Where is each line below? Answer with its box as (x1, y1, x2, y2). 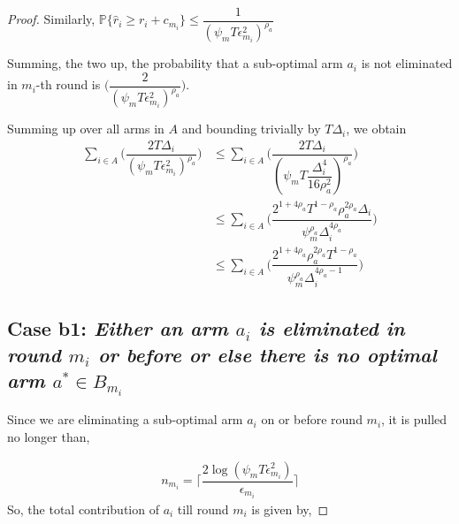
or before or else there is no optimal (97, 340, 437, 368)
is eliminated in (258, 315, 405, 342)
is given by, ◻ (251, 499, 329, 518)
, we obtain (346, 119, 407, 138)
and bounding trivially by (181, 119, 321, 138)
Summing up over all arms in (7, 119, 164, 138)
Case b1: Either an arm (7, 315, 228, 342)
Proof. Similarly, (7, 10, 96, 28)
